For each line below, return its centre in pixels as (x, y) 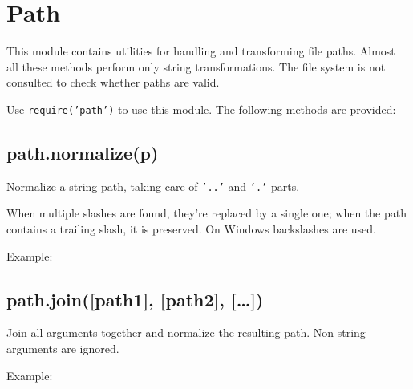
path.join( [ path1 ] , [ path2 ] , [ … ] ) (135, 299)
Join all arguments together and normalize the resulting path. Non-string (186, 332)
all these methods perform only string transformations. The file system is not (196, 66)
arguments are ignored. (63, 348)
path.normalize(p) (83, 152)
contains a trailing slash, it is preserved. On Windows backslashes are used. (191, 229)
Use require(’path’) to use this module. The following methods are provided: (201, 109)
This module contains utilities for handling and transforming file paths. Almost (201, 51)
